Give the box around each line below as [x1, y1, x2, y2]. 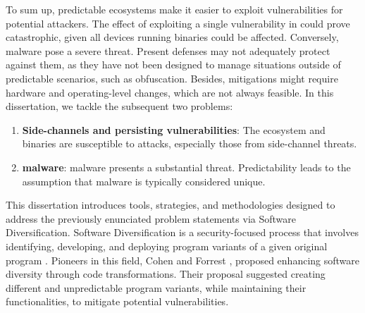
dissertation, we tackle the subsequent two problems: [6, 99, 233, 113]
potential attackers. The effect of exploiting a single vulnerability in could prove [6, 16, 350, 30]
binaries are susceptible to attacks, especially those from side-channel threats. [22, 136, 357, 151]
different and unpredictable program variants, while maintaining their [6, 280, 307, 295]
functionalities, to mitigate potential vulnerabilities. [6, 294, 229, 309]
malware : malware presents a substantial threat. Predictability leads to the [22, 159, 351, 174]
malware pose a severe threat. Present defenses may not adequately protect [6, 43, 330, 58]
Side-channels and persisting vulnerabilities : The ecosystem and [22, 122, 326, 137]
